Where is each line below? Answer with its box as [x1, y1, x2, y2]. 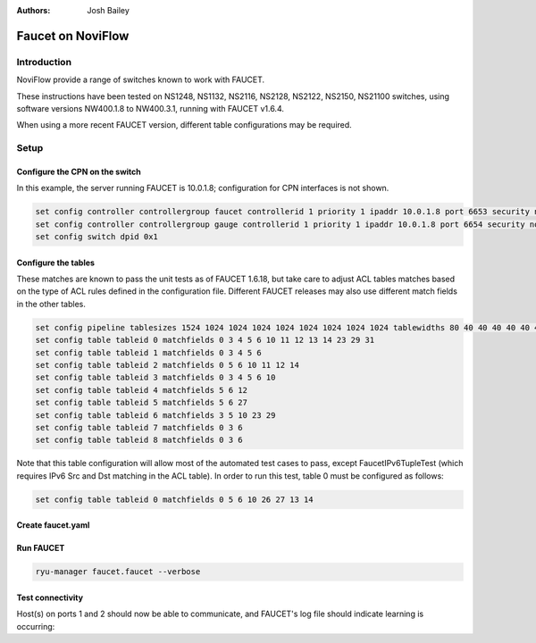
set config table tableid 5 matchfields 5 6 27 [35, 397, 247, 408]
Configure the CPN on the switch [16, 166, 142, 177]
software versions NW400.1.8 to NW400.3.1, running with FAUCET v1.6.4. [16, 103, 285, 113]
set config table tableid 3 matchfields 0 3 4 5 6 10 [35, 372, 276, 383]
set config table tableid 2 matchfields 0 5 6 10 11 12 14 [35, 360, 299, 370]
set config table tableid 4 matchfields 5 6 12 [35, 385, 247, 395]
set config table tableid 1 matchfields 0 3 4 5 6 [35, 347, 263, 357]
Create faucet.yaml [16, 520, 90, 530]
